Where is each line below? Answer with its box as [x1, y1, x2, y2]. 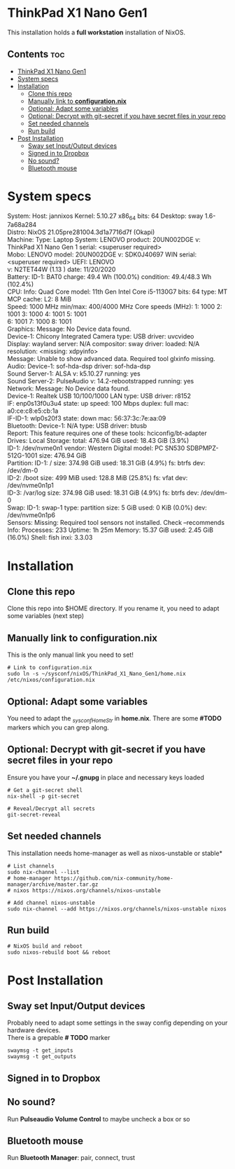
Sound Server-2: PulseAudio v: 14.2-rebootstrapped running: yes [7, 377, 194, 385]
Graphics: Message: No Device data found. [7, 324, 131, 334]
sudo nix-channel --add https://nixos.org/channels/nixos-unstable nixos [7, 905, 227, 912]
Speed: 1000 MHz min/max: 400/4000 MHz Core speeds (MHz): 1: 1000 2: [7, 303, 222, 311]
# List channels [7, 862, 55, 870]
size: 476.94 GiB [38, 451, 87, 460]
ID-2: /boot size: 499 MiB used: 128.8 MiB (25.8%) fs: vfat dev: [7, 474, 188, 482]
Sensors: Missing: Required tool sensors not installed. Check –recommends [7, 519, 225, 527]
